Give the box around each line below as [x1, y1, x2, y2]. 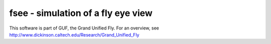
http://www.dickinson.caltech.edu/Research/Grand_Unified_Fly [9, 31, 140, 37]
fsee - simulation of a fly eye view [9, 7, 153, 18]
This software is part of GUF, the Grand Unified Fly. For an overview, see [9, 25, 159, 31]
